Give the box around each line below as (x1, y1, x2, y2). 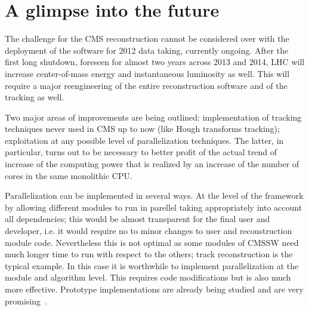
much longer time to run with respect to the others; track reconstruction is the (5, 248, 293, 260)
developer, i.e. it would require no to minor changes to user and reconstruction (5, 224, 292, 237)
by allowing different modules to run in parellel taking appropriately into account (5, 201, 302, 213)
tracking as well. (5, 91, 64, 103)
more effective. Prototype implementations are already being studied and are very (5, 283, 304, 295)
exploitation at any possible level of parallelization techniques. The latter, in (5, 134, 284, 146)
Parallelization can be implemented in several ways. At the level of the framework (5, 189, 304, 202)
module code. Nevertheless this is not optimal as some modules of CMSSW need (5, 236, 299, 248)
